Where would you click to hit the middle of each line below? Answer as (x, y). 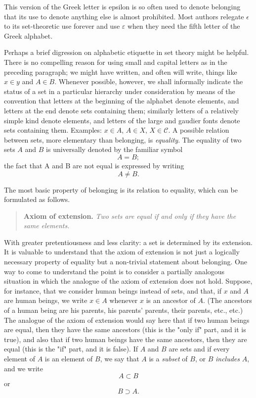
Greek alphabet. (28, 35)
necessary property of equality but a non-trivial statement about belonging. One (126, 262)
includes (228, 358)
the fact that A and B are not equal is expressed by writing (94, 165)
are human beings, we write (46, 300)
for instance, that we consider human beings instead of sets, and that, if (113, 290)
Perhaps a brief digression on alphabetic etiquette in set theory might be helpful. (127, 52)
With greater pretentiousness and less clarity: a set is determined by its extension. (128, 242)
